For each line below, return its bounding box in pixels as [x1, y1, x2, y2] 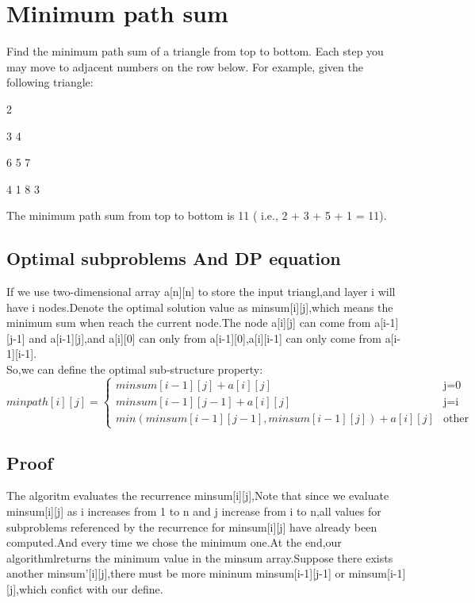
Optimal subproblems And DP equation [6, 246, 341, 271]
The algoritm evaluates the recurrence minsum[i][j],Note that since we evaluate [6, 487, 389, 504]
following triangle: [6, 74, 94, 90]
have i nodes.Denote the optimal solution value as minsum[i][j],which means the [6, 298, 393, 315]
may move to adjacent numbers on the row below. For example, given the [6, 58, 363, 75]
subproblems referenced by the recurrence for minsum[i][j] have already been [6, 518, 377, 535]
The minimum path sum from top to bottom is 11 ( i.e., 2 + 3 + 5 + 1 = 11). [6, 207, 387, 224]
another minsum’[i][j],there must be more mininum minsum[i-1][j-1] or [6, 565, 346, 582]
